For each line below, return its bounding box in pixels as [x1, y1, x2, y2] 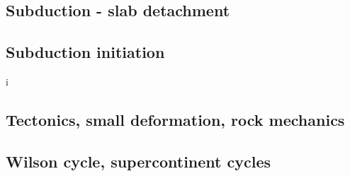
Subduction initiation [6, 41, 165, 63]
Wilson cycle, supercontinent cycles [6, 150, 271, 172]
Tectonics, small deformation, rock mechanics [6, 108, 345, 130]
